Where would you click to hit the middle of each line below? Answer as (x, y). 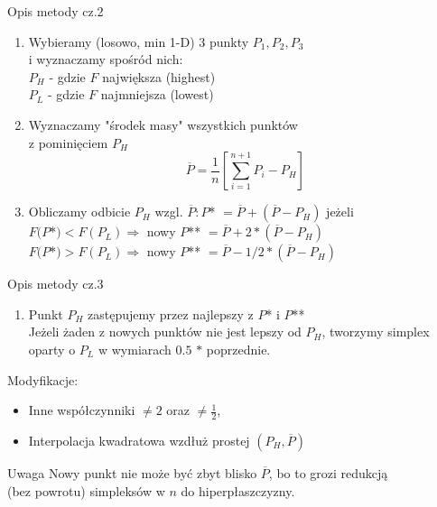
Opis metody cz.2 (56, 11)
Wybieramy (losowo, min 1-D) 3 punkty (139, 41)
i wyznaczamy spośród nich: (106, 59)
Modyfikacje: (43, 379)
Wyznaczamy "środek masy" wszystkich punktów (163, 124)
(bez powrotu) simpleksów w (86, 490)
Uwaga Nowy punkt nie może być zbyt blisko (132, 472)
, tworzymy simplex (376, 332)
